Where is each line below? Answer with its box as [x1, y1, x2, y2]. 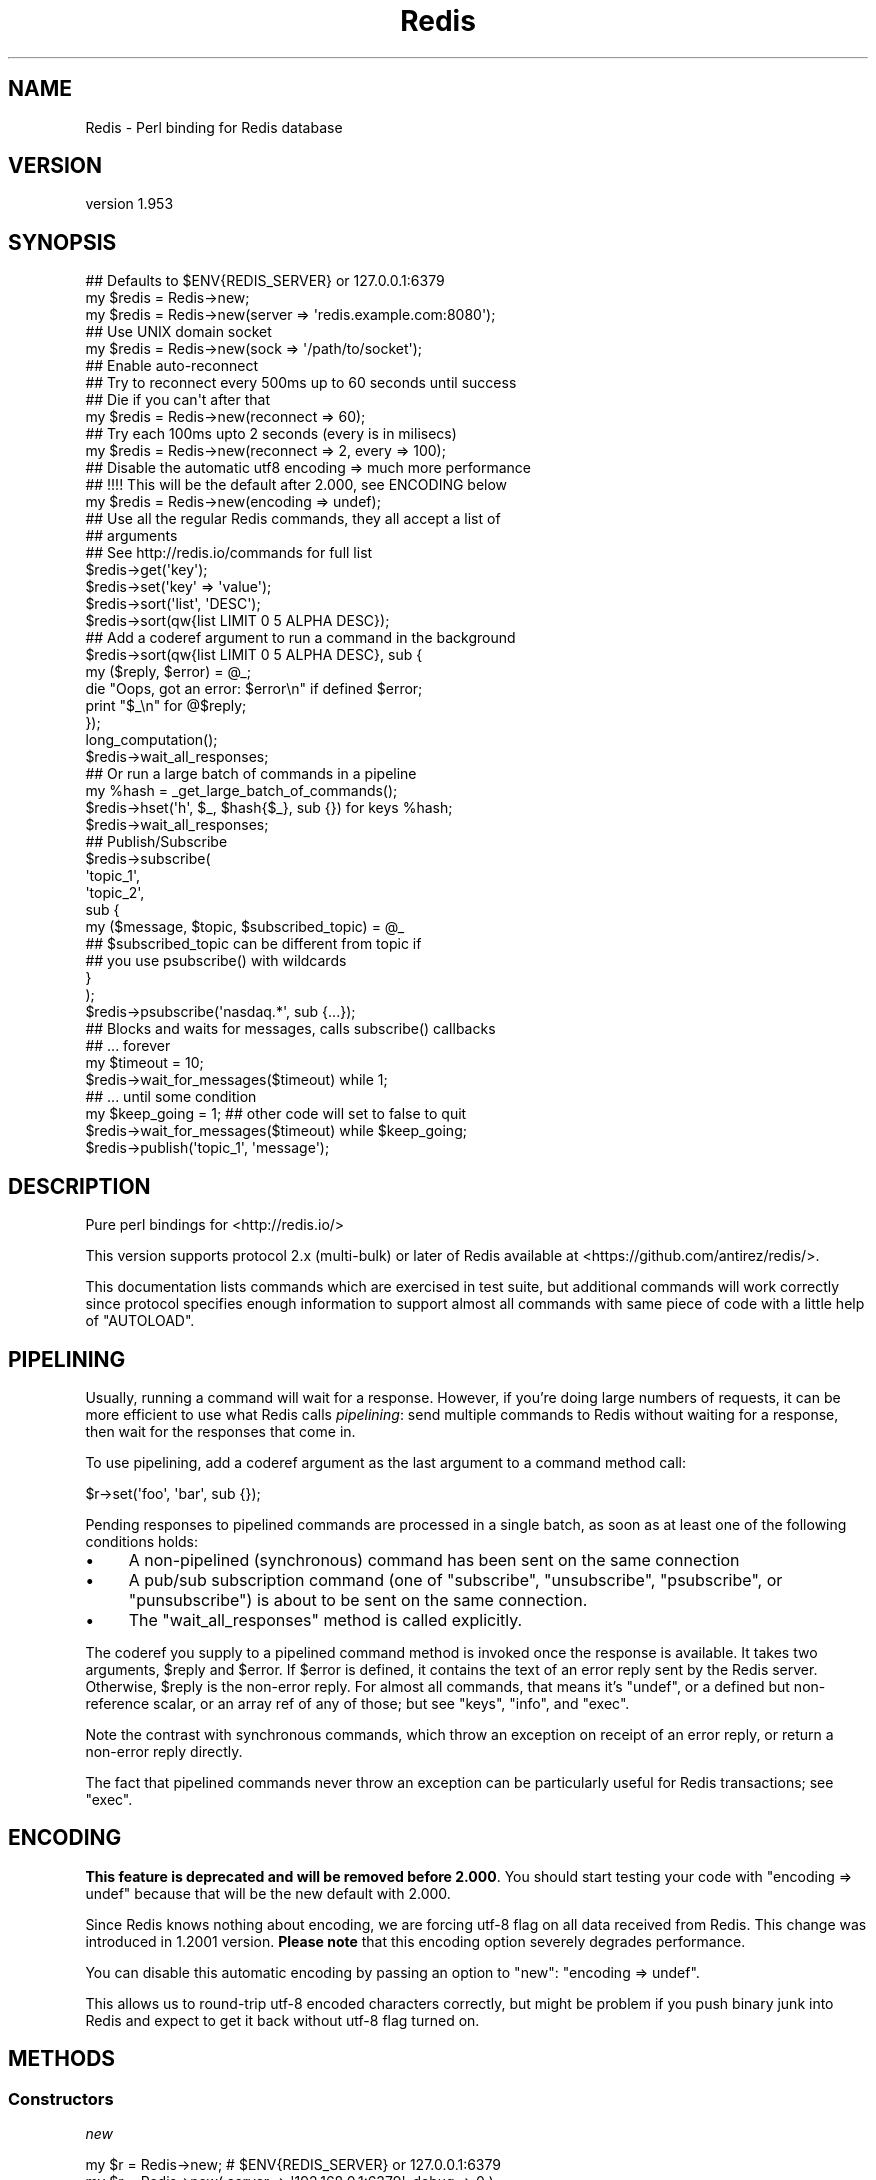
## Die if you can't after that [85, 391, 271, 409]
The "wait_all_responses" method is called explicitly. [128, 1609, 523, 1630]
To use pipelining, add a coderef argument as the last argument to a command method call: [85, 1453, 686, 1471]
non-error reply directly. [85, 1742, 243, 1760]
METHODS [8, 2046, 116, 2072]
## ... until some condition [85, 1088, 257, 1106]
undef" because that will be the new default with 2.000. [85, 1884, 451, 1902]
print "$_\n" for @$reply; [85, 697, 247, 715]
